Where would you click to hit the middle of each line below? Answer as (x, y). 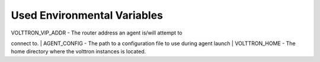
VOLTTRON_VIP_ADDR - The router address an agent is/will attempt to (97, 33)
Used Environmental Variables (87, 15)
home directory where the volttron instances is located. (79, 51)
